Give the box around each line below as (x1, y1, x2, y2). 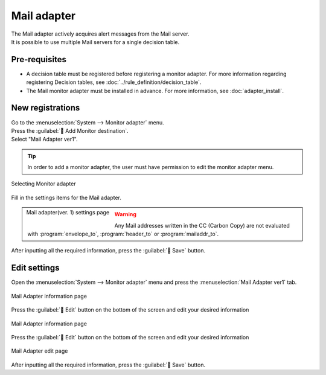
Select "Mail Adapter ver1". (11, 136, 78, 143)
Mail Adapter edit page (11, 347, 68, 354)
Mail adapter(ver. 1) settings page (26, 209, 110, 216)
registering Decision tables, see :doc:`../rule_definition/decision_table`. (26, 79, 202, 86)
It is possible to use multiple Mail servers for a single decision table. (11, 38, 180, 45)
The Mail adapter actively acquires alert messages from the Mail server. (11, 30, 190, 37)
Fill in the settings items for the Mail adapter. (11, 194, 122, 201)
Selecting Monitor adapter (11, 180, 76, 187)
